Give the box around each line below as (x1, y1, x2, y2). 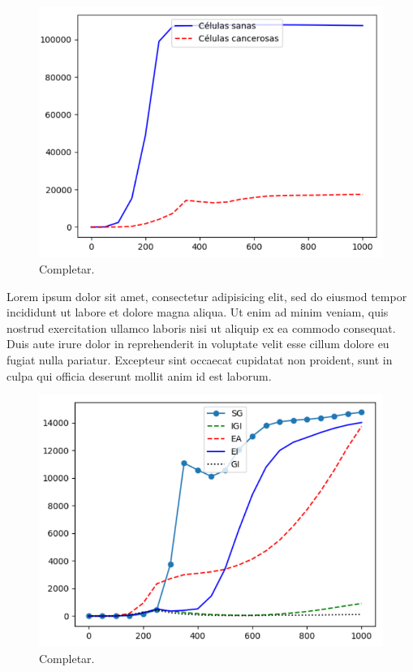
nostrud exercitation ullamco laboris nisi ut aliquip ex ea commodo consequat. (6, 319, 396, 336)
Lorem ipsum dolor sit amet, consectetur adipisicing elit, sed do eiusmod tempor (6, 287, 407, 304)
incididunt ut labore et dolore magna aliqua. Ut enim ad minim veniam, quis (6, 304, 389, 321)
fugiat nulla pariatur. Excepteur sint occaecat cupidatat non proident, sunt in (6, 351, 393, 368)
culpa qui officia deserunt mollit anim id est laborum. (6, 367, 272, 384)
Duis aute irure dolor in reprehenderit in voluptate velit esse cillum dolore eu (6, 335, 389, 352)
